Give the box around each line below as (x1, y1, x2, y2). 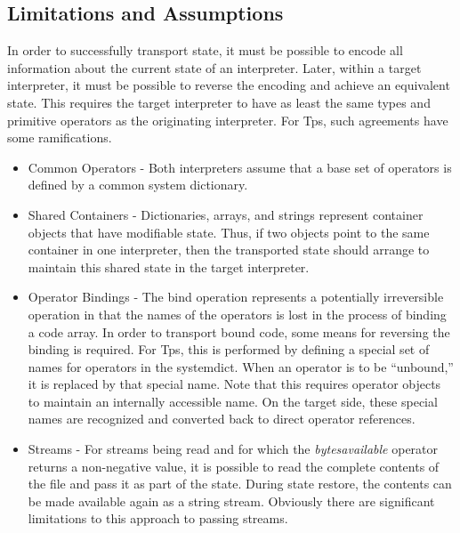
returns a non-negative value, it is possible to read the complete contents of (28, 456, 440, 475)
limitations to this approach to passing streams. (28, 509, 288, 528)
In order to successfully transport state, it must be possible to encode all (7, 41, 403, 60)
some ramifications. (7, 128, 112, 147)
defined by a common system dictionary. (28, 175, 248, 194)
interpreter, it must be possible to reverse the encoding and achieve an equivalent (7, 76, 450, 94)
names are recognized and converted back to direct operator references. (28, 409, 416, 428)
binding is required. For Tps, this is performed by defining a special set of (28, 340, 430, 359)
